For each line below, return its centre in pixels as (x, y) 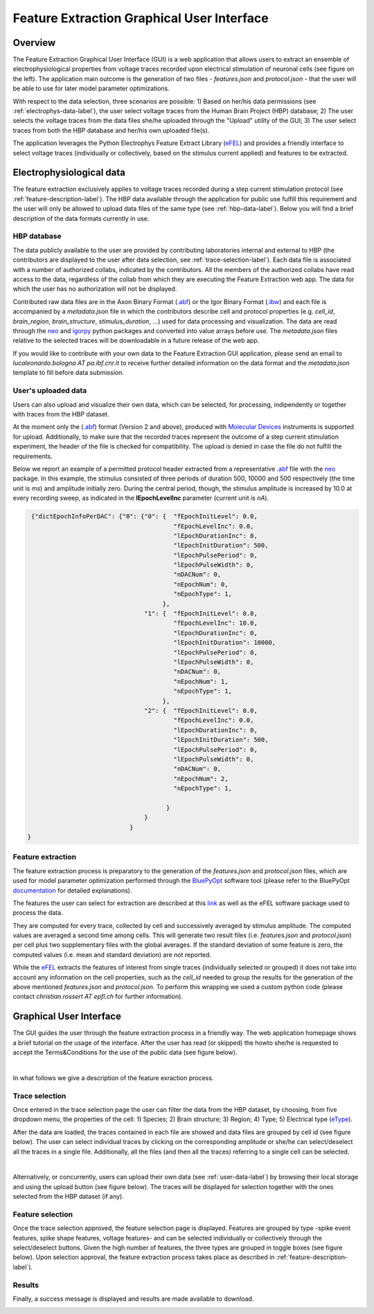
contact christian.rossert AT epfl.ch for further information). (98, 997)
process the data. (38, 913)
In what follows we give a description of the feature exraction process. (113, 1078)
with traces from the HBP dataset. (61, 414)
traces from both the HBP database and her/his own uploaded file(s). (111, 130)
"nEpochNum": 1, (201, 681)
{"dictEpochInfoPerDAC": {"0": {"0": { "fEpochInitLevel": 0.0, (144, 516)
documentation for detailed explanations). (72, 890)
